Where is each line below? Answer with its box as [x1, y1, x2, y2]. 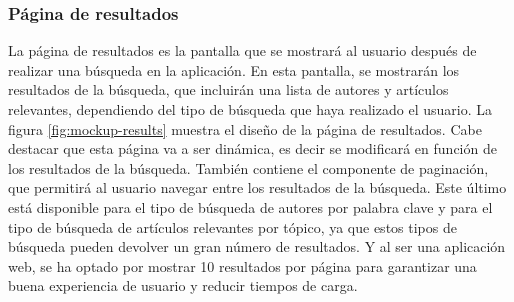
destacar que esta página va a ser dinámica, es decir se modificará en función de [8, 138, 497, 159]
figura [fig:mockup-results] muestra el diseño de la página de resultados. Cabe [8, 118, 482, 139]
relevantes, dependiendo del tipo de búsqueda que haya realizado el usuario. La [8, 99, 492, 119]
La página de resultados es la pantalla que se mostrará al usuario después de [8, 40, 477, 61]
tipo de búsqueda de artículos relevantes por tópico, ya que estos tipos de [8, 216, 457, 237]
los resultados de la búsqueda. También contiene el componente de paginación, [8, 157, 489, 178]
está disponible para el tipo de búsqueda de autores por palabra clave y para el [8, 196, 493, 217]
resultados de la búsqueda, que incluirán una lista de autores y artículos [8, 79, 449, 100]
